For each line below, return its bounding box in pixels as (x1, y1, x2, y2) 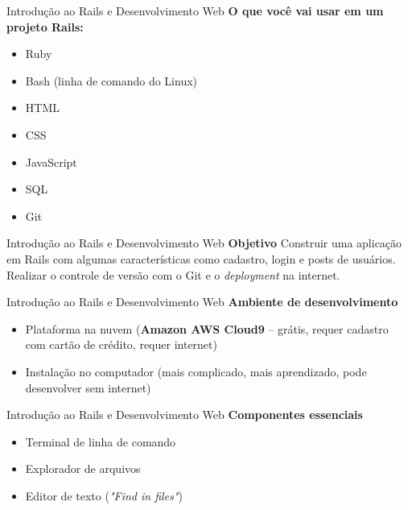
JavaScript (25, 153, 77, 170)
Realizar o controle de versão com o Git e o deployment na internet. (6, 266, 340, 283)
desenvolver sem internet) (25, 379, 151, 396)
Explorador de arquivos (25, 460, 141, 477)
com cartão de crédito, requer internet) (25, 336, 217, 353)
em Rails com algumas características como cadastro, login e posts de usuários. (6, 250, 396, 267)
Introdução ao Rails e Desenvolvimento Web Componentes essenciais (6, 406, 363, 423)
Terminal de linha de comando (25, 433, 176, 450)
